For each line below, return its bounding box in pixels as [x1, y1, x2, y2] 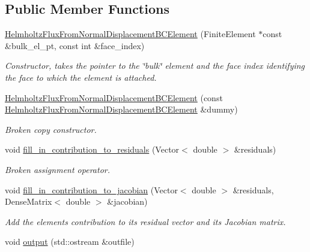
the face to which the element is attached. [5, 71, 157, 83]
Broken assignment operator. [5, 163, 110, 175]
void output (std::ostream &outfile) [5, 235, 135, 248]
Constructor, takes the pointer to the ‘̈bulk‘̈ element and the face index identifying [5, 59, 305, 72]
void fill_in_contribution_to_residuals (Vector [5, 143, 180, 156]
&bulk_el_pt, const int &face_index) [5, 39, 145, 51]
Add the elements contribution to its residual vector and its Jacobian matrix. [5, 215, 286, 227]
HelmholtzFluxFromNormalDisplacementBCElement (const [5, 91, 223, 104]
